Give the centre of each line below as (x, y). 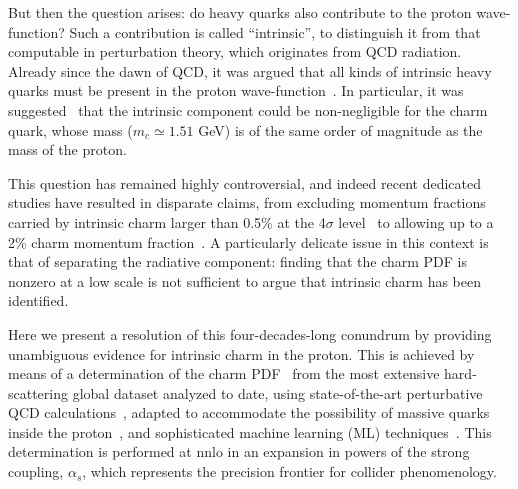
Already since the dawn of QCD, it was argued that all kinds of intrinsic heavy (250, 70)
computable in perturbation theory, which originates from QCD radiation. (235, 51)
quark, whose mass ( (70, 129)
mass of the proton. (67, 149)
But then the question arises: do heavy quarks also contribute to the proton (240, 12)
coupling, (36, 471)
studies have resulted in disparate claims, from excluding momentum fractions (247, 202)
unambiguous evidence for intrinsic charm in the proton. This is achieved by (241, 353)
